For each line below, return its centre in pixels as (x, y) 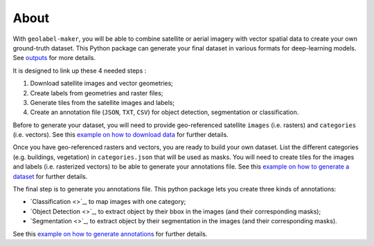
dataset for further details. (50, 176)
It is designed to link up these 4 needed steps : (80, 70)
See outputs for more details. (54, 58)
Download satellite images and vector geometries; (101, 84)
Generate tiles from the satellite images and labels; (103, 102)
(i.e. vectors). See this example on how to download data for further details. (121, 135)
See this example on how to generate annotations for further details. (110, 234)
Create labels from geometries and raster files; (97, 93)
